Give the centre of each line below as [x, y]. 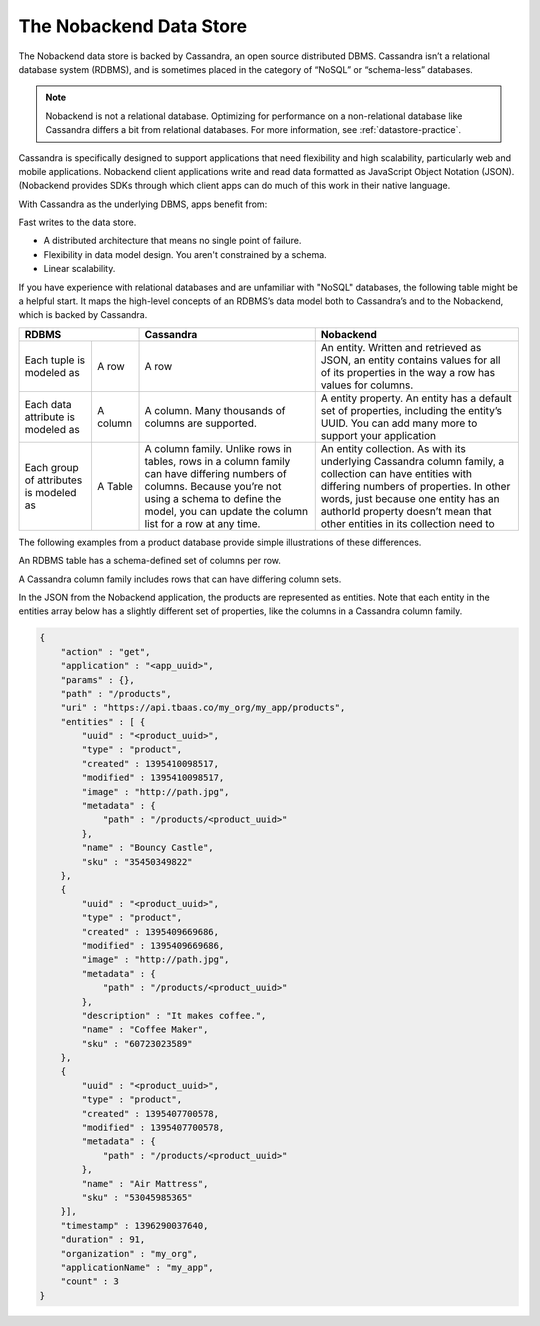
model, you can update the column [226, 511]
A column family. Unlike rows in [218, 448]
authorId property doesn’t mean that [406, 511]
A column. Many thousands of [215, 410]
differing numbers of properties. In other [415, 486]
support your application [378, 435]
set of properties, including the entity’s [411, 410]
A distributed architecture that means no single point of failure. [172, 241]
